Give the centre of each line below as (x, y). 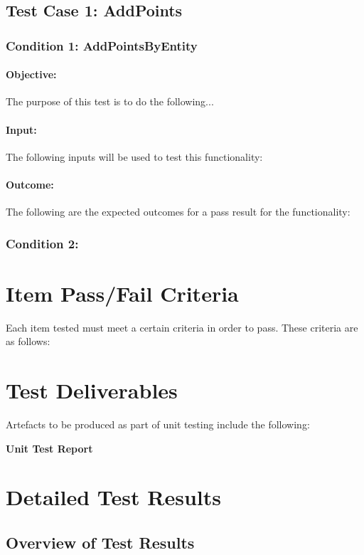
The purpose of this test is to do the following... (110, 101)
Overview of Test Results (100, 543)
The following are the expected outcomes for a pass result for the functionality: (178, 212)
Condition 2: (42, 243)
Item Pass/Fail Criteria (122, 293)
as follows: (28, 341)
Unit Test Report (49, 448)
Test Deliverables (92, 390)
